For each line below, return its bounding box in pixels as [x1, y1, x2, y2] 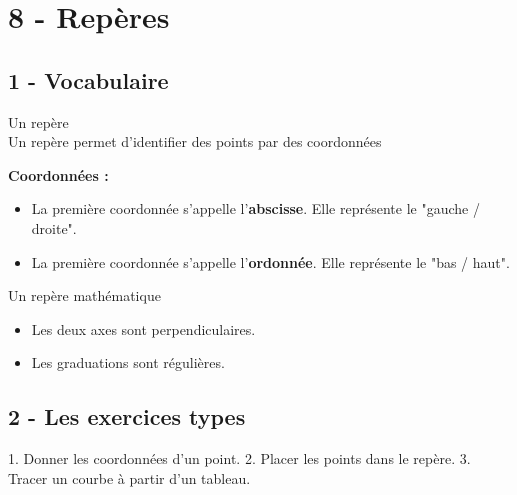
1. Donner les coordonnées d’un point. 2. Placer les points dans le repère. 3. [8, 448, 471, 469]
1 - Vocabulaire [8, 64, 169, 95]
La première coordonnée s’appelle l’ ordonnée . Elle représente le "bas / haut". [31, 251, 510, 272]
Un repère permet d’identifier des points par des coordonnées [8, 131, 382, 152]
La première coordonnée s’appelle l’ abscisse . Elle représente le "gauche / [31, 198, 480, 219]
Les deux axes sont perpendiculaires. [31, 318, 256, 339]
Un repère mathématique [8, 285, 161, 306]
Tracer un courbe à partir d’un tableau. [8, 467, 251, 488]
